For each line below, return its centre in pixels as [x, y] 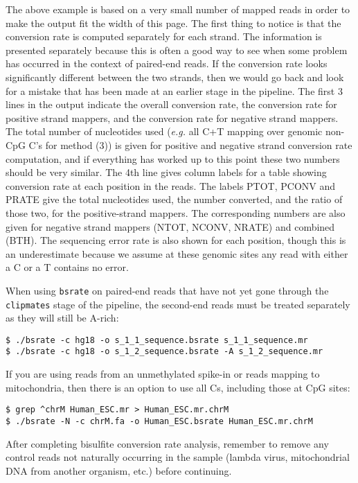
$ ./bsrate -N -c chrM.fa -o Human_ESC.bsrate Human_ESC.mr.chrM [159, 421]
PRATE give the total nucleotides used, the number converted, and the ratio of [174, 199]
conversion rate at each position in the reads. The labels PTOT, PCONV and [171, 185]
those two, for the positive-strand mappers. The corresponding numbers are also [176, 212]
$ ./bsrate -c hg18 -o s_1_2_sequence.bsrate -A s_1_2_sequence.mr [164, 352]
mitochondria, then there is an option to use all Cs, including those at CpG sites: [178, 387]
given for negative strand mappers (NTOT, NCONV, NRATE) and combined [170, 226]
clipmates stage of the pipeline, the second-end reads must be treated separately [178, 304]
